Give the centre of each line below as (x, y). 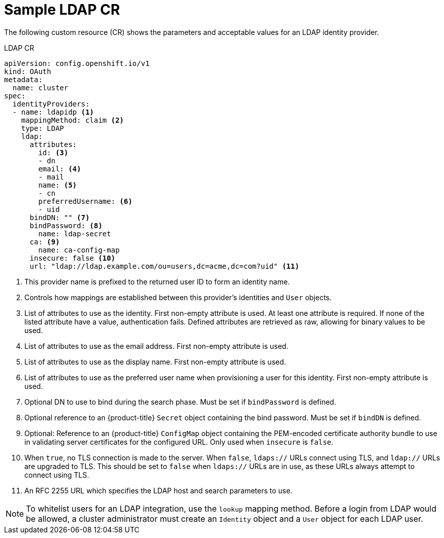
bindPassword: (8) (66, 225)
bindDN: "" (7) (60, 217)
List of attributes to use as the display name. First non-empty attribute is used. (155, 362)
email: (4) (60, 169)
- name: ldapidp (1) (53, 112)
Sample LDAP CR (62, 10)
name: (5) (58, 185)
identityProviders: (51, 104)
